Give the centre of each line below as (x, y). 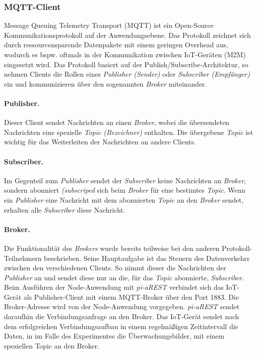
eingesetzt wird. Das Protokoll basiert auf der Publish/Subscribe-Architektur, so (126, 64)
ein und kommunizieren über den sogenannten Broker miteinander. (105, 83)
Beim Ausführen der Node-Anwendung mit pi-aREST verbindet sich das (114, 287)
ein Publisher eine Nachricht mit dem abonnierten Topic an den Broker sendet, (124, 199)
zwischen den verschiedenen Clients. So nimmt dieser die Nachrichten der (115, 268)
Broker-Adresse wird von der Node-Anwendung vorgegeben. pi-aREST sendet (122, 306)
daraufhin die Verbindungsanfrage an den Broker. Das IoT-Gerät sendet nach (122, 316)
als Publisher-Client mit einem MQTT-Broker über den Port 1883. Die (131, 296)
